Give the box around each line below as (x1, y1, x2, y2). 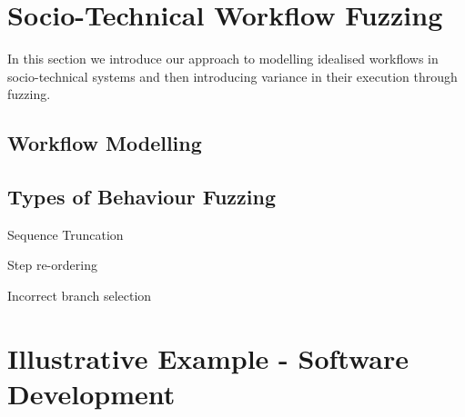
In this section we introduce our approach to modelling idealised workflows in (7, 49, 439, 68)
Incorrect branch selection (7, 286, 152, 305)
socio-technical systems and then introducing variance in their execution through (7, 66, 458, 85)
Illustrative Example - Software (7, 339, 409, 376)
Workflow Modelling (7, 129, 202, 157)
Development (7, 375, 176, 412)
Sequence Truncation (7, 224, 124, 243)
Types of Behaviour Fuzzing (7, 183, 277, 211)
